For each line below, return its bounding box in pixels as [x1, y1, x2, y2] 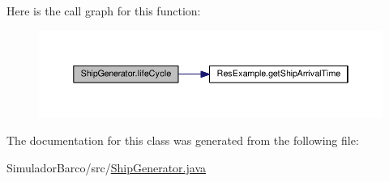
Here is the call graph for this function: [6, 2, 201, 19]
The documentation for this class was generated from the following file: [6, 132, 359, 149]
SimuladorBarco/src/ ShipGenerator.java [6, 159, 206, 176]
